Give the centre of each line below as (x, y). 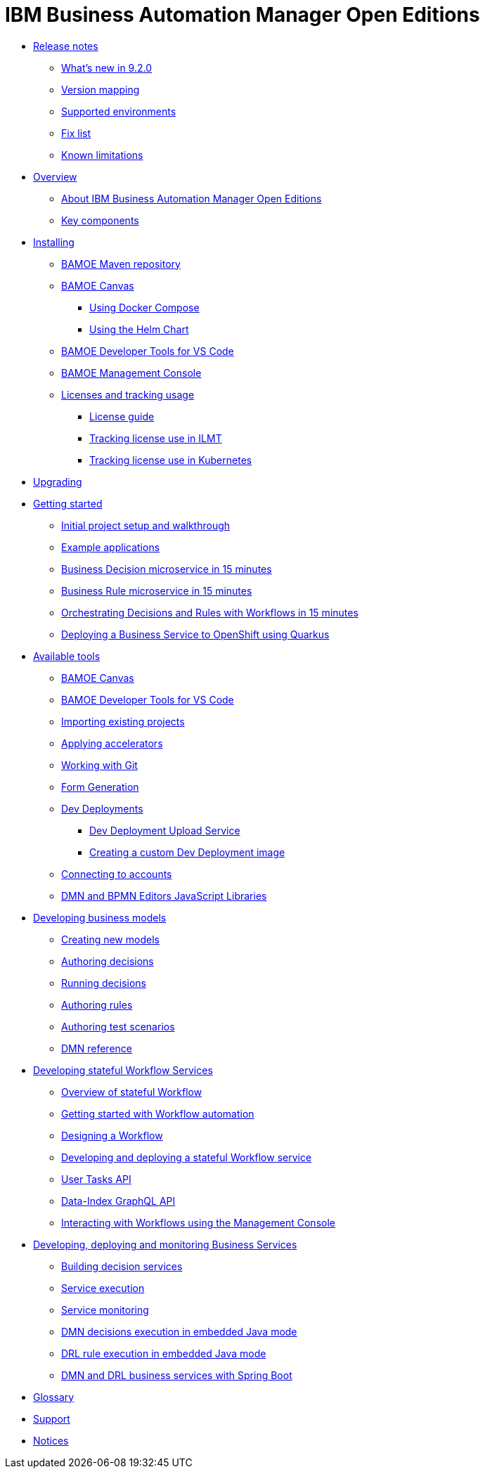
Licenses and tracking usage (128, 394)
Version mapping (101, 89)
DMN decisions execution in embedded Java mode (179, 1331)
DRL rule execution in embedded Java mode (164, 1353)
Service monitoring (105, 1310)
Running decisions (104, 983)
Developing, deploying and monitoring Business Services (165, 1244)
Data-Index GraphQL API (118, 1201)
